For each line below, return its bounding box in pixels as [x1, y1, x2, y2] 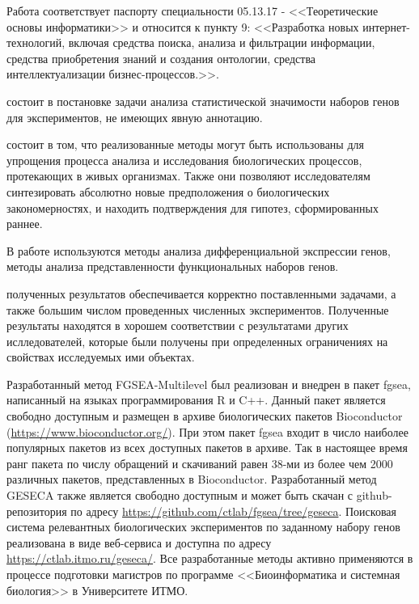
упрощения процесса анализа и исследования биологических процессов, [6, 151, 362, 168]
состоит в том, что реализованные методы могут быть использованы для [6, 136, 364, 153]
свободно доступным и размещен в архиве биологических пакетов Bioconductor [6, 408, 403, 424]
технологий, [6, 34, 66, 51]
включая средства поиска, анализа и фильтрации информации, [68, 34, 375, 51]
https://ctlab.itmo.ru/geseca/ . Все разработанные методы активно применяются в [6, 550, 413, 567]
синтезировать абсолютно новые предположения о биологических [6, 183, 330, 200]
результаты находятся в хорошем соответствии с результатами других [6, 317, 349, 334]
